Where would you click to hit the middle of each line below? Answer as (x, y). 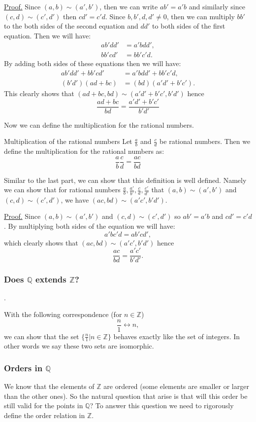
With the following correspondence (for (63, 314)
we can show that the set (42, 336)
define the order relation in (45, 415)
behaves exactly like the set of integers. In (177, 336)
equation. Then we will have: (48, 35)
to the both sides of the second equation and (71, 26)
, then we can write (129, 6)
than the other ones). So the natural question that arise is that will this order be (126, 396)
